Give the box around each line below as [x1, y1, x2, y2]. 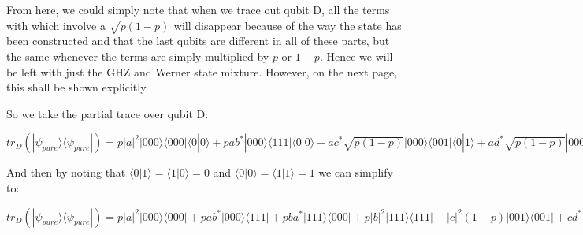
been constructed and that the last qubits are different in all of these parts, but [6, 32, 390, 49]
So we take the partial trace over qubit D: [6, 105, 209, 121]
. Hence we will [319, 47, 393, 64]
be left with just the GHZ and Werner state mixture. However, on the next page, [6, 63, 398, 80]
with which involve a [6, 17, 106, 33]
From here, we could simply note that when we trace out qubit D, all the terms [6, 2, 390, 17]
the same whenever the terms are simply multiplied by [6, 47, 269, 64]
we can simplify [318, 164, 393, 181]
